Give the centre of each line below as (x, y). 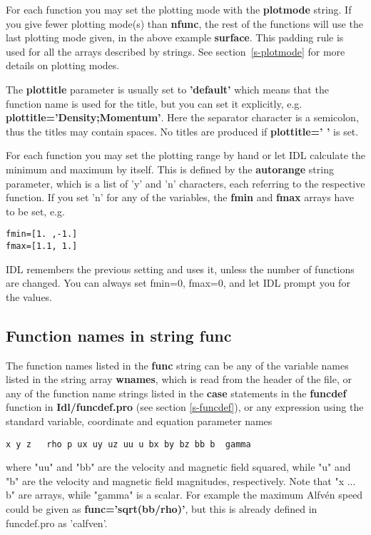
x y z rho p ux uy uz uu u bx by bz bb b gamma (128, 444)
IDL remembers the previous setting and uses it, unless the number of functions (180, 269)
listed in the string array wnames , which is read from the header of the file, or (179, 379)
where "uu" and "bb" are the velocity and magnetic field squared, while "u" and (178, 467)
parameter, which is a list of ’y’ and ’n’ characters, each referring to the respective (185, 183)
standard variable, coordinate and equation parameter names (139, 421)
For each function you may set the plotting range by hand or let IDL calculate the (185, 155)
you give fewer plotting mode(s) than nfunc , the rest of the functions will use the (184, 23)
